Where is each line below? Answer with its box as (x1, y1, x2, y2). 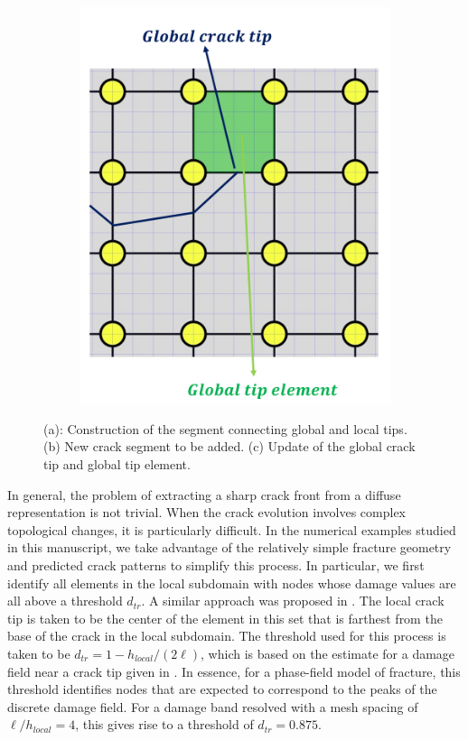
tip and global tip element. (43, 455, 191, 473)
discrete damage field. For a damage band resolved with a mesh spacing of (7, 697, 418, 716)
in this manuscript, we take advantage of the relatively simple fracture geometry (7, 538, 452, 557)
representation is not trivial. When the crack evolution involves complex (7, 503, 406, 522)
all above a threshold (7, 591, 123, 610)
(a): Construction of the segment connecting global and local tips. (43, 419, 407, 438)
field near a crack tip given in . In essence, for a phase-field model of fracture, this (7, 661, 461, 680)
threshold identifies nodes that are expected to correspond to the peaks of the (7, 680, 437, 698)
